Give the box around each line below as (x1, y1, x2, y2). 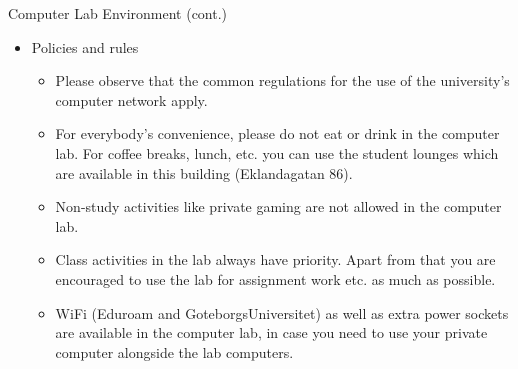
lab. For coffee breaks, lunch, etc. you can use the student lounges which (55, 142, 499, 163)
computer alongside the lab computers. (55, 341, 294, 362)
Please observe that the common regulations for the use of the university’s (55, 70, 510, 91)
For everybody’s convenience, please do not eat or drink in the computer (55, 123, 500, 144)
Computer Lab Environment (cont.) (8, 3, 228, 23)
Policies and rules (31, 36, 139, 57)
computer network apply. (55, 89, 208, 110)
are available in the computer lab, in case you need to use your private (55, 322, 488, 343)
